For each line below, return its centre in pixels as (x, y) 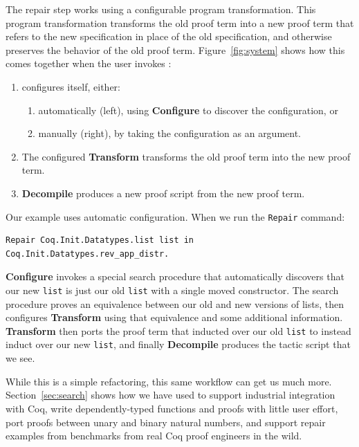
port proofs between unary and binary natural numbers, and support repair (166, 422)
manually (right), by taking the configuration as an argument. (170, 133)
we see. (20, 358)
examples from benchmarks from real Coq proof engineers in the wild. (154, 436)
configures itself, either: (71, 86)
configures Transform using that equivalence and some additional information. (174, 317)
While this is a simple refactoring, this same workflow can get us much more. (169, 381)
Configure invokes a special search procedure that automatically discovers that (175, 276)
